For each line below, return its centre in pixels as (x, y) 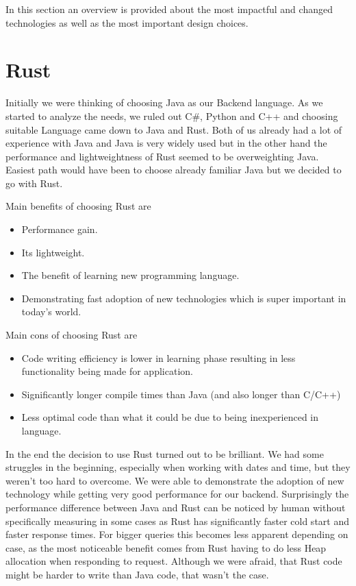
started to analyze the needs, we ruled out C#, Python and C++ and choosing (172, 115)
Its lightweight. (53, 252)
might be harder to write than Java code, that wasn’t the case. (137, 574)
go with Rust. (34, 183)
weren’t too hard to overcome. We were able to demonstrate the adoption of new (175, 480)
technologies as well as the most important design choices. (127, 22)
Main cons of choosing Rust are (72, 335)
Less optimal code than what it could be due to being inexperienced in (170, 417)
